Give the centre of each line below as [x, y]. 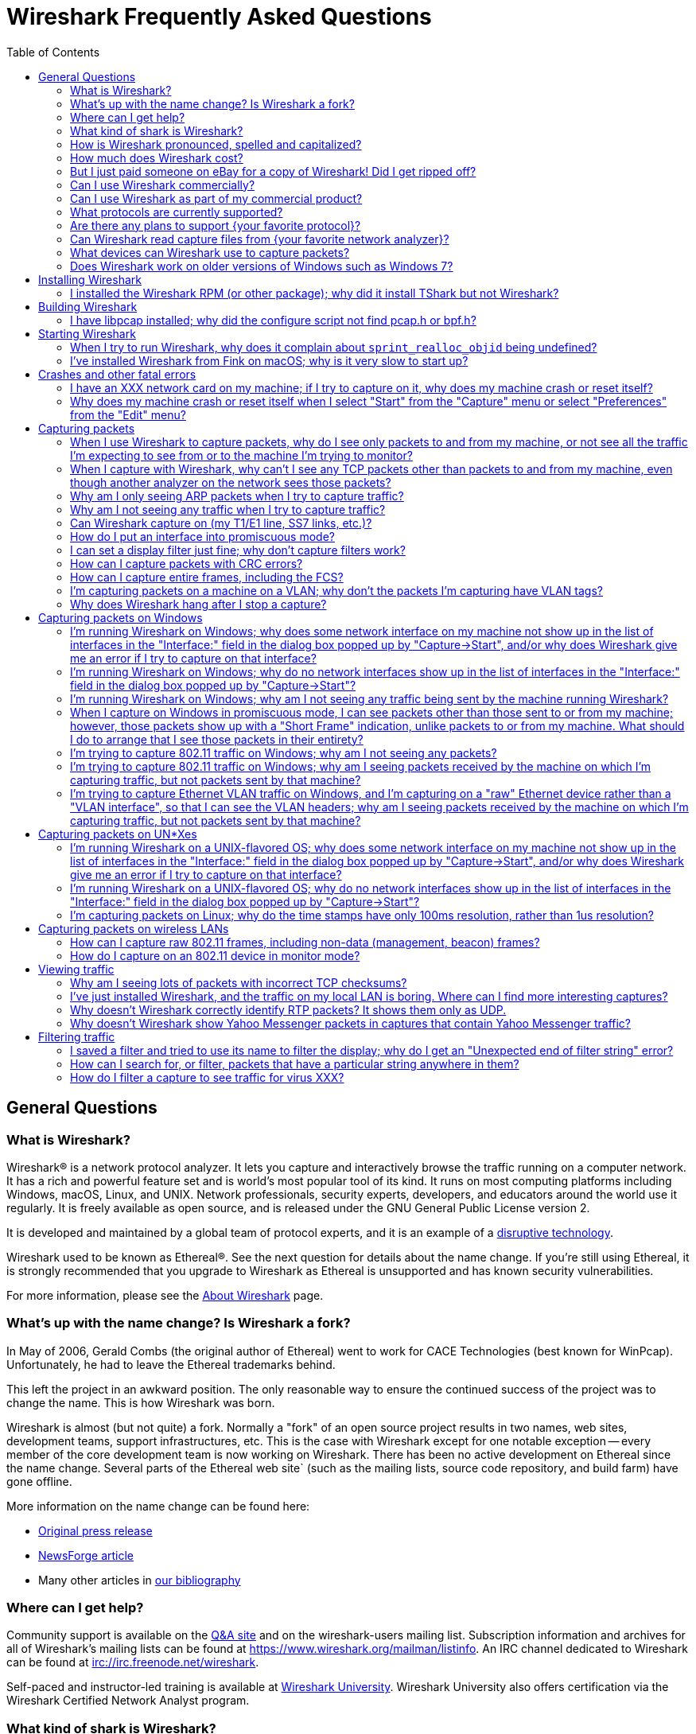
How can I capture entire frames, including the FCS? [207, 577]
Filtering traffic [77, 1036]
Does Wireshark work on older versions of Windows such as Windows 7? [262, 266]
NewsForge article [86, 1555]
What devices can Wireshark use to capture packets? [210, 252]
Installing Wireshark [90, 279]
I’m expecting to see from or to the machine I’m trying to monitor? [241, 455]
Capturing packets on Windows [121, 617]
